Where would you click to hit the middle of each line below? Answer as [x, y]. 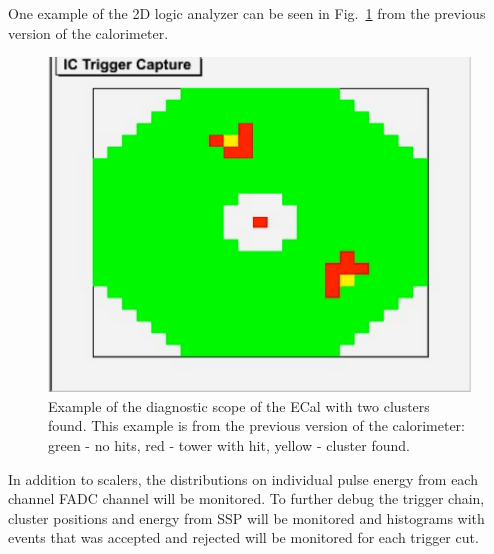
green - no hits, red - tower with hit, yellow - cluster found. [229, 444]
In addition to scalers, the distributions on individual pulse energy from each [243, 478]
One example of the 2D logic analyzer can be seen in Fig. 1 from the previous [247, 13]
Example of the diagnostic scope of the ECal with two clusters [239, 405]
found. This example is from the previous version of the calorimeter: [257, 425]
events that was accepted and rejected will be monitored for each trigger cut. [243, 537]
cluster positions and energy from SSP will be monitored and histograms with [246, 517]
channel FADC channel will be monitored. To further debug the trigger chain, [246, 498]
